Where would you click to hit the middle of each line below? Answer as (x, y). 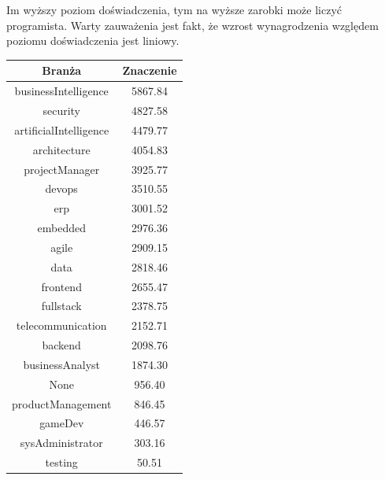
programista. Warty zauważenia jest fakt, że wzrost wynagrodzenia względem (192, 25)
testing (61, 462)
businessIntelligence (61, 91)
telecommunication (61, 325)
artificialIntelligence (62, 129)
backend (61, 345)
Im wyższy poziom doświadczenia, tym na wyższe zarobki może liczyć (174, 9)
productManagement (62, 403)
